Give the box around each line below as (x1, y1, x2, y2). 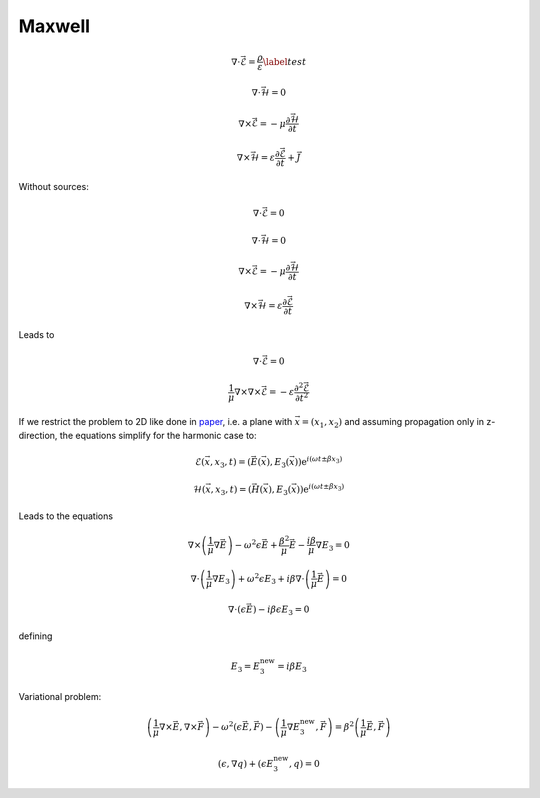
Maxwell (18, 15, 90, 37)
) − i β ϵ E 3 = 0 (252, 604, 310, 617)
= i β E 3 (276, 660, 307, 674)
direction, (18, 430, 58, 442)
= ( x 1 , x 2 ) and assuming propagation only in (301, 416, 485, 430)
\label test (262, 56, 307, 67)
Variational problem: (18, 691, 102, 703)
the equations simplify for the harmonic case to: (59, 430, 257, 442)
